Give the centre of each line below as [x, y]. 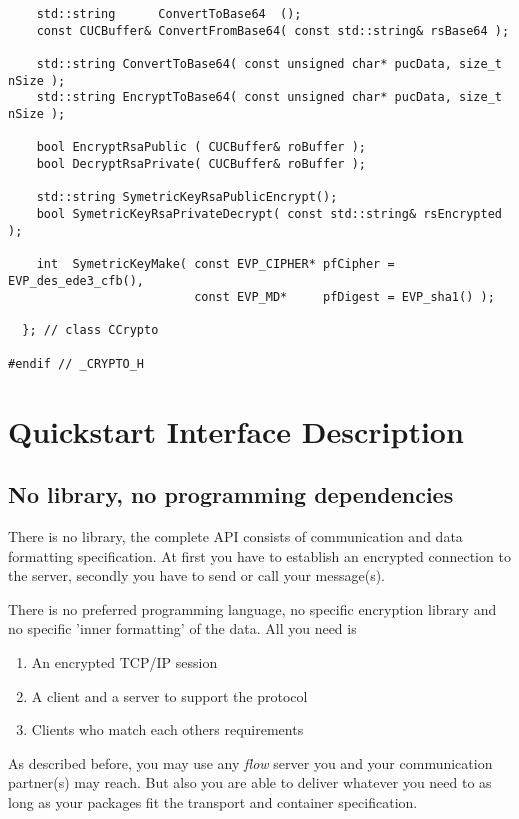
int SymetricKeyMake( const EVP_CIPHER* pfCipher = [215, 263]
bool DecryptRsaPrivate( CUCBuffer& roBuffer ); [201, 163]
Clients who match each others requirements [167, 729]
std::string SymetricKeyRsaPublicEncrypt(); [187, 197]
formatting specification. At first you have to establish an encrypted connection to [259, 555]
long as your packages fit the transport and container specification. [213, 801]
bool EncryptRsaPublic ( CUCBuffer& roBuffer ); [201, 147]
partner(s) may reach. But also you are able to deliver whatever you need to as [250, 782]
